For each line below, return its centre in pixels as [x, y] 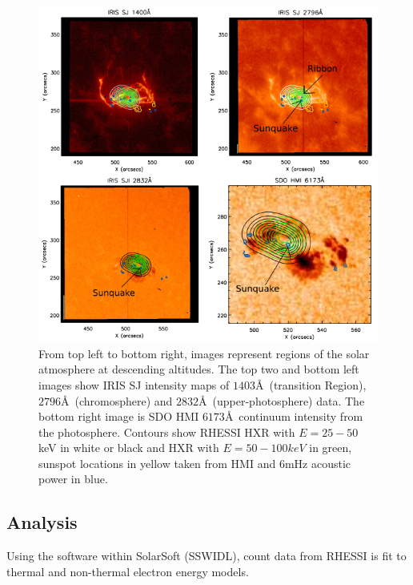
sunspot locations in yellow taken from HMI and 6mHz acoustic [194, 463]
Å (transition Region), [311, 384]
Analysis [42, 522]
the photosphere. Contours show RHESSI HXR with [167, 432]
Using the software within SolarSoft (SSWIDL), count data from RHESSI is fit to [206, 556]
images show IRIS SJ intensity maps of [134, 384]
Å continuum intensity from [294, 416]
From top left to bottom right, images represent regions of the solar [204, 353]
